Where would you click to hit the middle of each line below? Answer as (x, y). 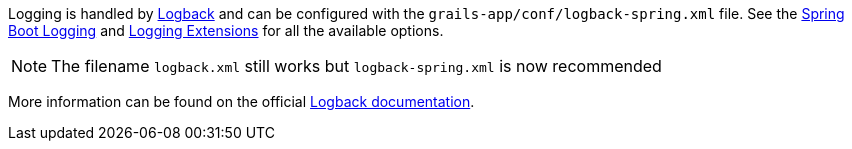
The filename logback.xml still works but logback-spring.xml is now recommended (356, 66)
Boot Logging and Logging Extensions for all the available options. (226, 30)
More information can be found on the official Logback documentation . (241, 101)
